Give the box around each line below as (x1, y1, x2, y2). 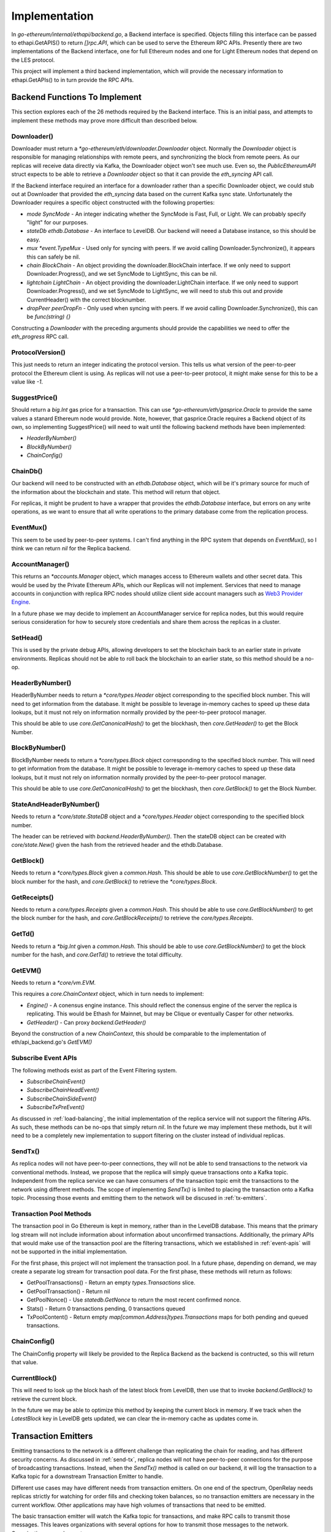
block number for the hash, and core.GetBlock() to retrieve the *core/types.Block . (11, 878, 218, 885)
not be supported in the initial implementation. (11, 1248, 128, 1256)
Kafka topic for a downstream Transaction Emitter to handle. (11, 1473, 164, 1480)
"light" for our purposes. (26, 219, 88, 226)
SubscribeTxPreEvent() (26, 1104, 85, 1111)
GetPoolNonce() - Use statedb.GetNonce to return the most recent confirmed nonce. (26, 1296, 242, 1303)
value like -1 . (11, 378, 43, 385)
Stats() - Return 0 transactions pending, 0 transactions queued (26, 1305, 186, 1312)
